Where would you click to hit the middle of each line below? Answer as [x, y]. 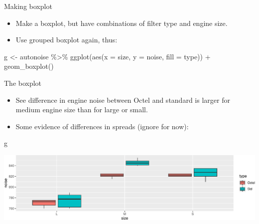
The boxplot [23, 83]
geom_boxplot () [29, 66]
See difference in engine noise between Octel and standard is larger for [123, 100]
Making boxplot [28, 6]
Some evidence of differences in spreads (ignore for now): [102, 126]
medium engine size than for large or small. [82, 110]
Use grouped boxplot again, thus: [66, 40]
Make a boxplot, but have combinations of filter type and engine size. [122, 23]
